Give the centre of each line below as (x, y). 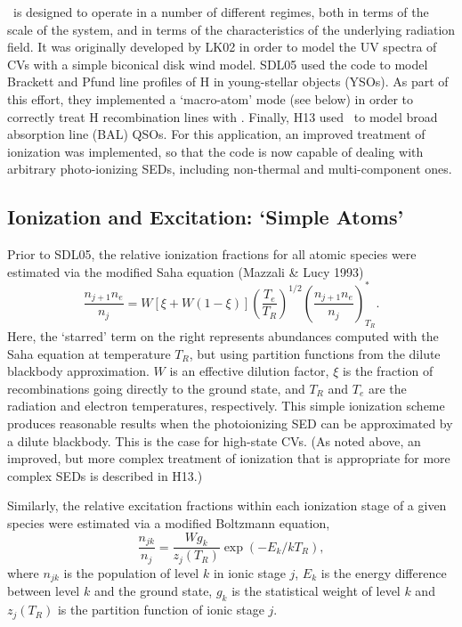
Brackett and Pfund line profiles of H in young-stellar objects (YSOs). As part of (228, 81)
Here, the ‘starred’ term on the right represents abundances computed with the (223, 336)
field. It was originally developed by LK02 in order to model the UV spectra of (222, 47)
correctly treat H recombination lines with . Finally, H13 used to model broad (223, 116)
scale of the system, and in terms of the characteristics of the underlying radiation (231, 29)
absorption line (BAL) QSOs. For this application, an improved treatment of (216, 134)
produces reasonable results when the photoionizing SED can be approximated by (230, 423)
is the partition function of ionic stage (161, 610)
